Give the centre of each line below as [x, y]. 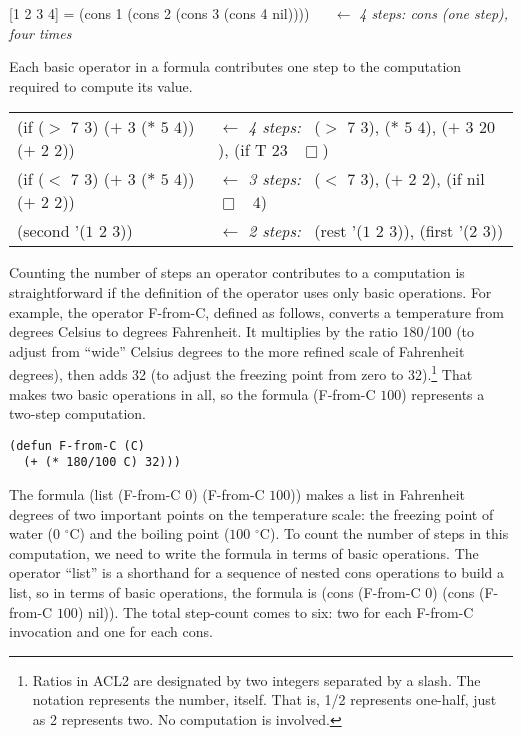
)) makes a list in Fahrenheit [377, 494]
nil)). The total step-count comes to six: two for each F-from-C [280, 611]
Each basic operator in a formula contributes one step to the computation [235, 66]
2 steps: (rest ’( [305, 231]
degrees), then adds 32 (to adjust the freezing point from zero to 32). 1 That [241, 372]
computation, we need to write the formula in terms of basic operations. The [244, 552]
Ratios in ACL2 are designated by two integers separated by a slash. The [256, 679]
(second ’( [51, 231]
